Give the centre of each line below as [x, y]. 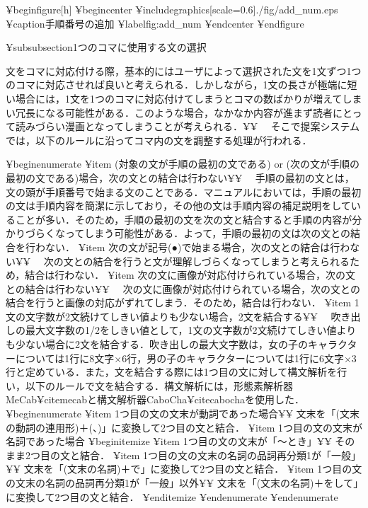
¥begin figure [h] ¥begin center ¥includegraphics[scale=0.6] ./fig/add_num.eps [172, 9]
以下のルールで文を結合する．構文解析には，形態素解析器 [159, 385]
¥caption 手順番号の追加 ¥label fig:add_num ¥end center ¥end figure [155, 23]
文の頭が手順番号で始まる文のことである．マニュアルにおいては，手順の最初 [184, 191]
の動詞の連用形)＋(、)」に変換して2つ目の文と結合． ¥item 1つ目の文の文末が [184, 427]
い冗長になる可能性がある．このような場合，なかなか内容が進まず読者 [169, 112]
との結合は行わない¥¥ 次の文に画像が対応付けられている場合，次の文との [183, 288]
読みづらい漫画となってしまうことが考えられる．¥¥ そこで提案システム [188, 126]
